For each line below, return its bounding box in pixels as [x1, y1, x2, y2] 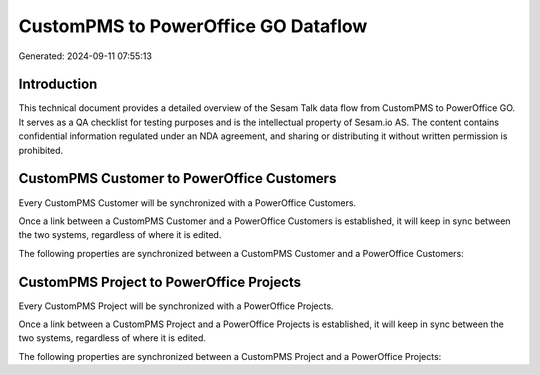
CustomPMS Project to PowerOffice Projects [18, 273, 302, 290]
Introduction [18, 76, 98, 93]
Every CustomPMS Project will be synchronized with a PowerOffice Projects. [18, 300, 334, 312]
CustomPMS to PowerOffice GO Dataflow [18, 15, 368, 37]
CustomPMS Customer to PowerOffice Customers [18, 170, 337, 187]
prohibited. [18, 144, 64, 156]
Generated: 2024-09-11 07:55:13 [18, 50, 152, 62]
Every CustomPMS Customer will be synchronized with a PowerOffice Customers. [18, 196, 357, 209]
